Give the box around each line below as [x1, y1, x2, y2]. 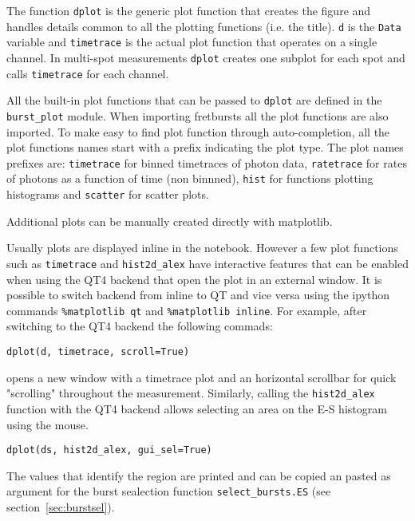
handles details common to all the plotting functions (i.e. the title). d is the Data [6, 18, 401, 34]
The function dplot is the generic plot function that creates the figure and [6, 2, 371, 18]
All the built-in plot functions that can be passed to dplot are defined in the [6, 92, 382, 109]
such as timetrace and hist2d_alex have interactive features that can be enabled [6, 255, 409, 271]
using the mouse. [6, 416, 89, 432]
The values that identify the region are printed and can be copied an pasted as [6, 467, 391, 484]
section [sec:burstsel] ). [6, 499, 115, 515]
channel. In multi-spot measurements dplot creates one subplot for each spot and [6, 49, 405, 65]
